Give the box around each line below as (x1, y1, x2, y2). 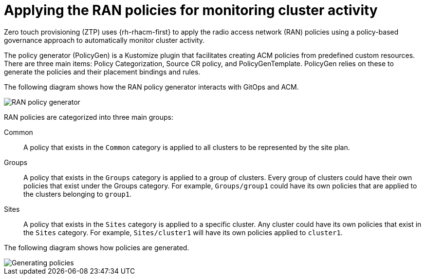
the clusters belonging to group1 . (23, 189, 132, 198)
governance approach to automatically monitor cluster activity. (4, 36, 205, 44)
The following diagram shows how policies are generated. (4, 243, 189, 252)
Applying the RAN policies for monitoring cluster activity (4, 2, 378, 19)
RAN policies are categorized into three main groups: (4, 112, 173, 121)
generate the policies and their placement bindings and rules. (4, 67, 201, 76)
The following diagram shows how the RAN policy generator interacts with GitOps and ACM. (4, 82, 299, 91)
